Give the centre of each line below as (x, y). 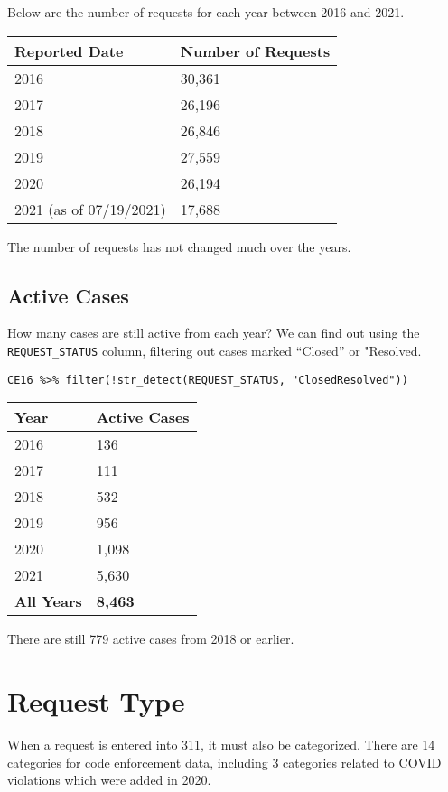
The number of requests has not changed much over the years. (179, 246)
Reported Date (69, 51)
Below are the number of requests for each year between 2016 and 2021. (206, 12)
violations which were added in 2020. (109, 780)
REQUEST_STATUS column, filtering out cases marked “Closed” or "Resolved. (215, 350)
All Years (48, 601)
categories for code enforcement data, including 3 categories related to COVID (224, 762)
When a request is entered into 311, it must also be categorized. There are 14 (221, 745)
